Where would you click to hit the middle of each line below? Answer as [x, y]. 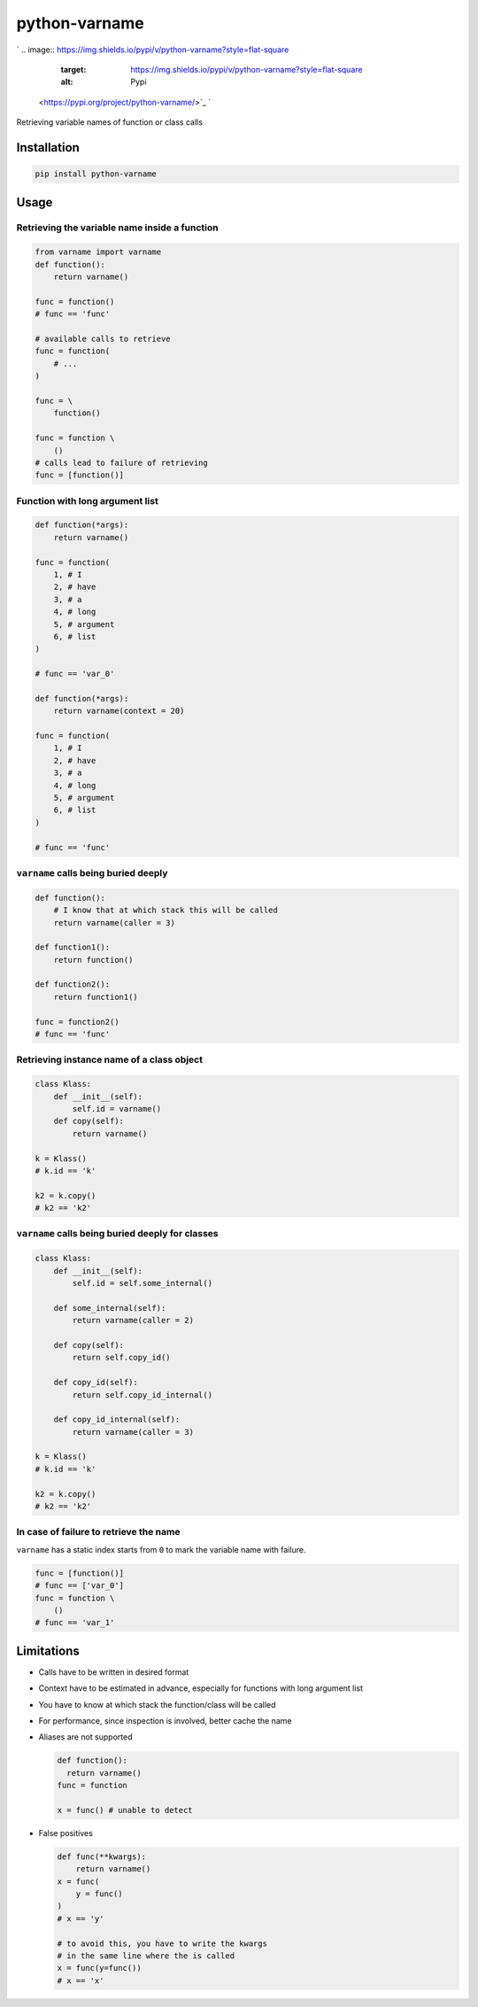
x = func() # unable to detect [125, 1810]
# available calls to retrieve [103, 339]
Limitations [48, 1651]
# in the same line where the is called [146, 1956]
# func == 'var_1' [75, 1623]
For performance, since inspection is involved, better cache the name [165, 1720]
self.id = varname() [117, 1108]
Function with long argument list [87, 500]
